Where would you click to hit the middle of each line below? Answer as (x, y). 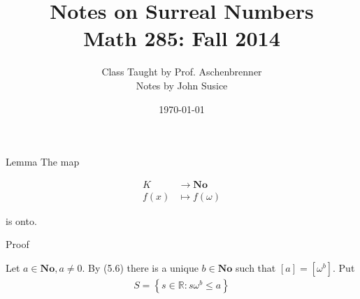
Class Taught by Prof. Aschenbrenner (182, 72)
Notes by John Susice (182, 85)
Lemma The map (43, 162)
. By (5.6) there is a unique (140, 267)
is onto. (21, 220)
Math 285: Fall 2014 (182, 38)
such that (256, 267)
